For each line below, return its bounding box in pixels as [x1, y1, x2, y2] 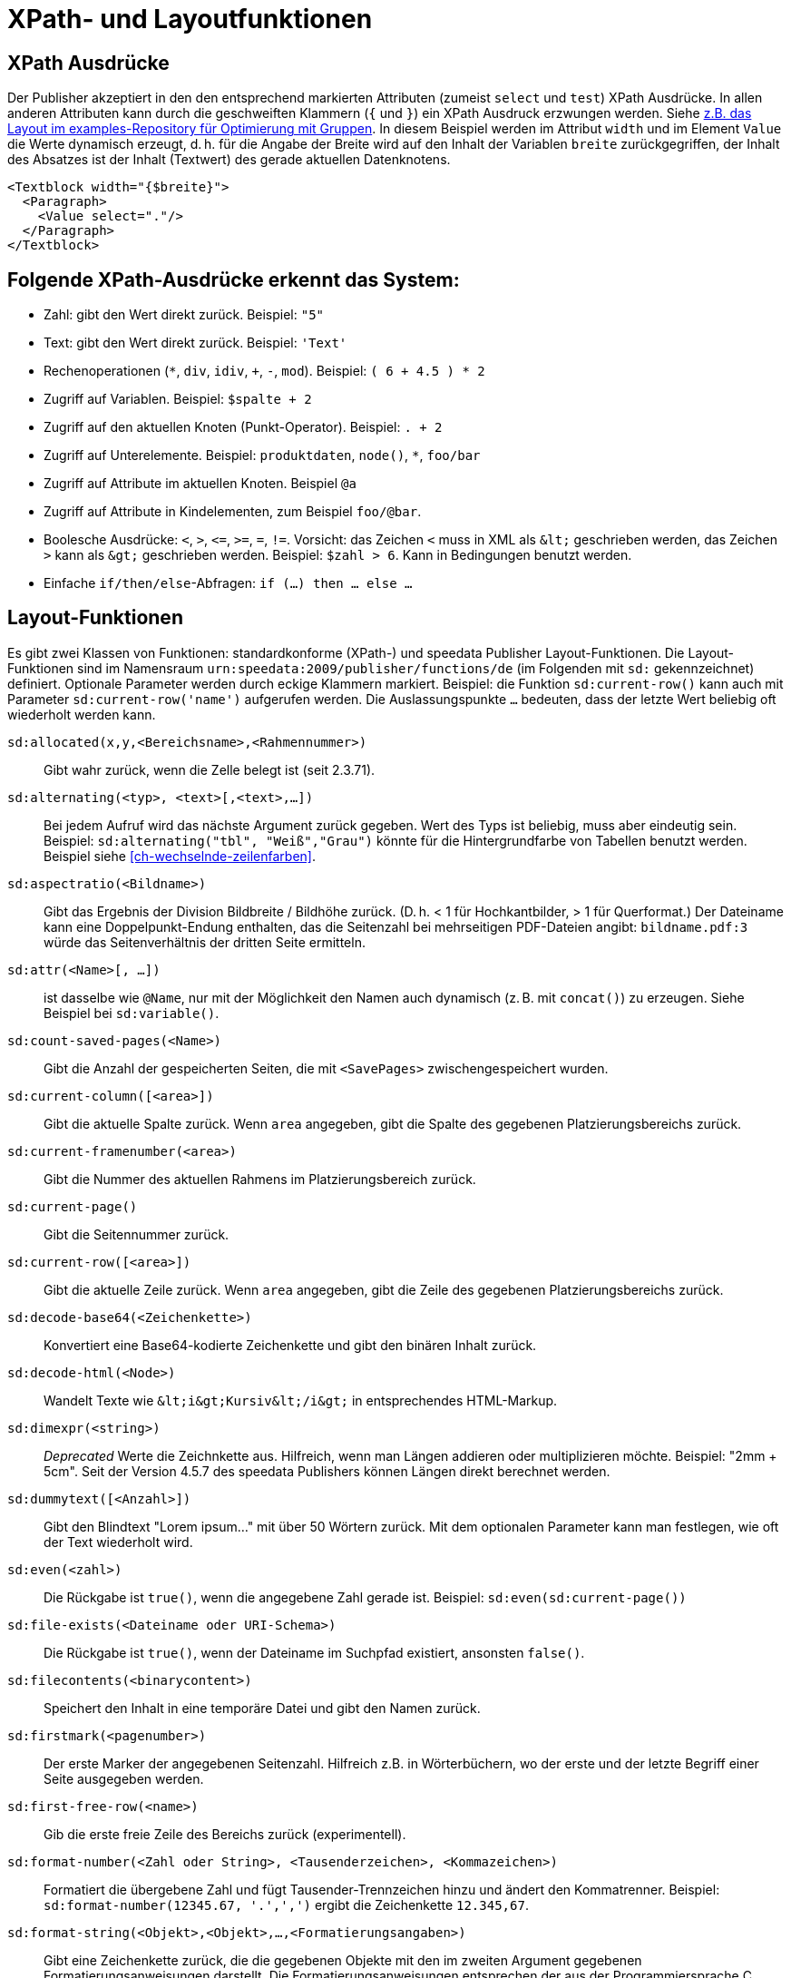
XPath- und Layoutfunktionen [7, 4, 373, 34]
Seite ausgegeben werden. [44, 1770, 204, 1787]
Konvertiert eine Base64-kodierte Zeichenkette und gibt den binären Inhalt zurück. [44, 1337, 537, 1353]
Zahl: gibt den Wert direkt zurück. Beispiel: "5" [44, 307, 325, 323]
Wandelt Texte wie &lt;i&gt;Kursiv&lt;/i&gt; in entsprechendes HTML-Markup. [44, 1392, 558, 1408]
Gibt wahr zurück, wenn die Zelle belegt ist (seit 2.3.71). [44, 761, 376, 778]
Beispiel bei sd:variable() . [44, 1004, 220, 1021]
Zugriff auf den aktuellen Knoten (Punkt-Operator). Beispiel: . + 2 [44, 419, 443, 436]
